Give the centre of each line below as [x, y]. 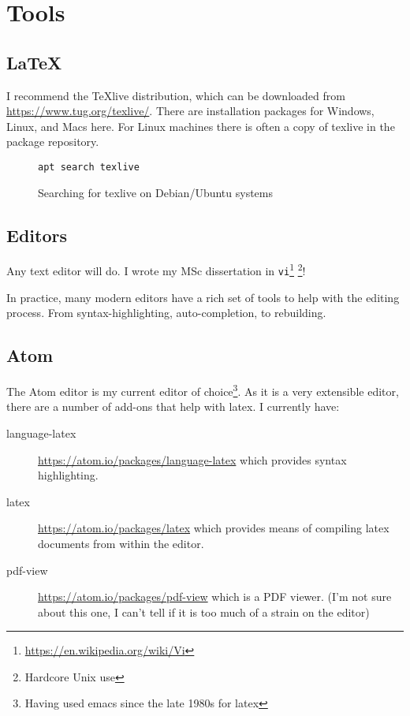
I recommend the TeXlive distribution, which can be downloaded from [176, 95]
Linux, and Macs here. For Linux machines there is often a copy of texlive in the [201, 126]
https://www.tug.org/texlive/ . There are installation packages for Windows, [190, 111]
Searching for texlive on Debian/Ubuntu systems [156, 192]
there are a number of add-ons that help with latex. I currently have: [173, 406]
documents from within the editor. [121, 543]
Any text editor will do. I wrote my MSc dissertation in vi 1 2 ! [156, 270]
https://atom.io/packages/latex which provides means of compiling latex [214, 528]
